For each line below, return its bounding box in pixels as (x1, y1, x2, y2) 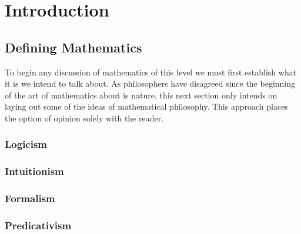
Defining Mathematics (5, 38, 142, 56)
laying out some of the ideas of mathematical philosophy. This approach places (5, 100, 288, 113)
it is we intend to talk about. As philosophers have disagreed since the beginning (5, 77, 296, 90)
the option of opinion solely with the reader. (5, 111, 164, 124)
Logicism (5, 137, 48, 151)
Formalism (5, 191, 55, 206)
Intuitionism (5, 164, 64, 179)
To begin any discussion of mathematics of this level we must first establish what (5, 65, 297, 78)
